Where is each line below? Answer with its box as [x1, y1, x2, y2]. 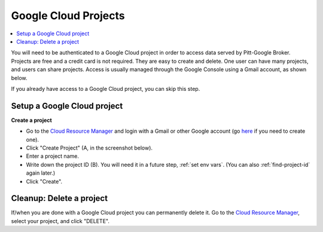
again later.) [26, 169, 56, 176]
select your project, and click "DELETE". [11, 217, 110, 224]
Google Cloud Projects [11, 9, 125, 22]
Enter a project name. [26, 152, 79, 160]
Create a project [11, 117, 52, 124]
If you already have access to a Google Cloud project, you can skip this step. [11, 85, 200, 92]
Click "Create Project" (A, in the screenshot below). [26, 144, 153, 151]
